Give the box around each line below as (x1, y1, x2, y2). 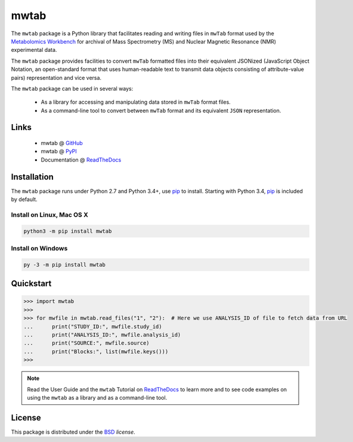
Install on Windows (11, 245, 68, 253)
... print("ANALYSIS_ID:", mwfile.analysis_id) (23, 332, 181, 338)
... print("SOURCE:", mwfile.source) (23, 340, 150, 347)
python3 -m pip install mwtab (23, 227, 112, 234)
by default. (11, 196, 38, 203)
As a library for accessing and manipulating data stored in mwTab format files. (41, 98, 231, 106)
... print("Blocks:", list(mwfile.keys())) (23, 348, 169, 355)
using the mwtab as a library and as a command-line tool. (27, 394, 168, 401)
